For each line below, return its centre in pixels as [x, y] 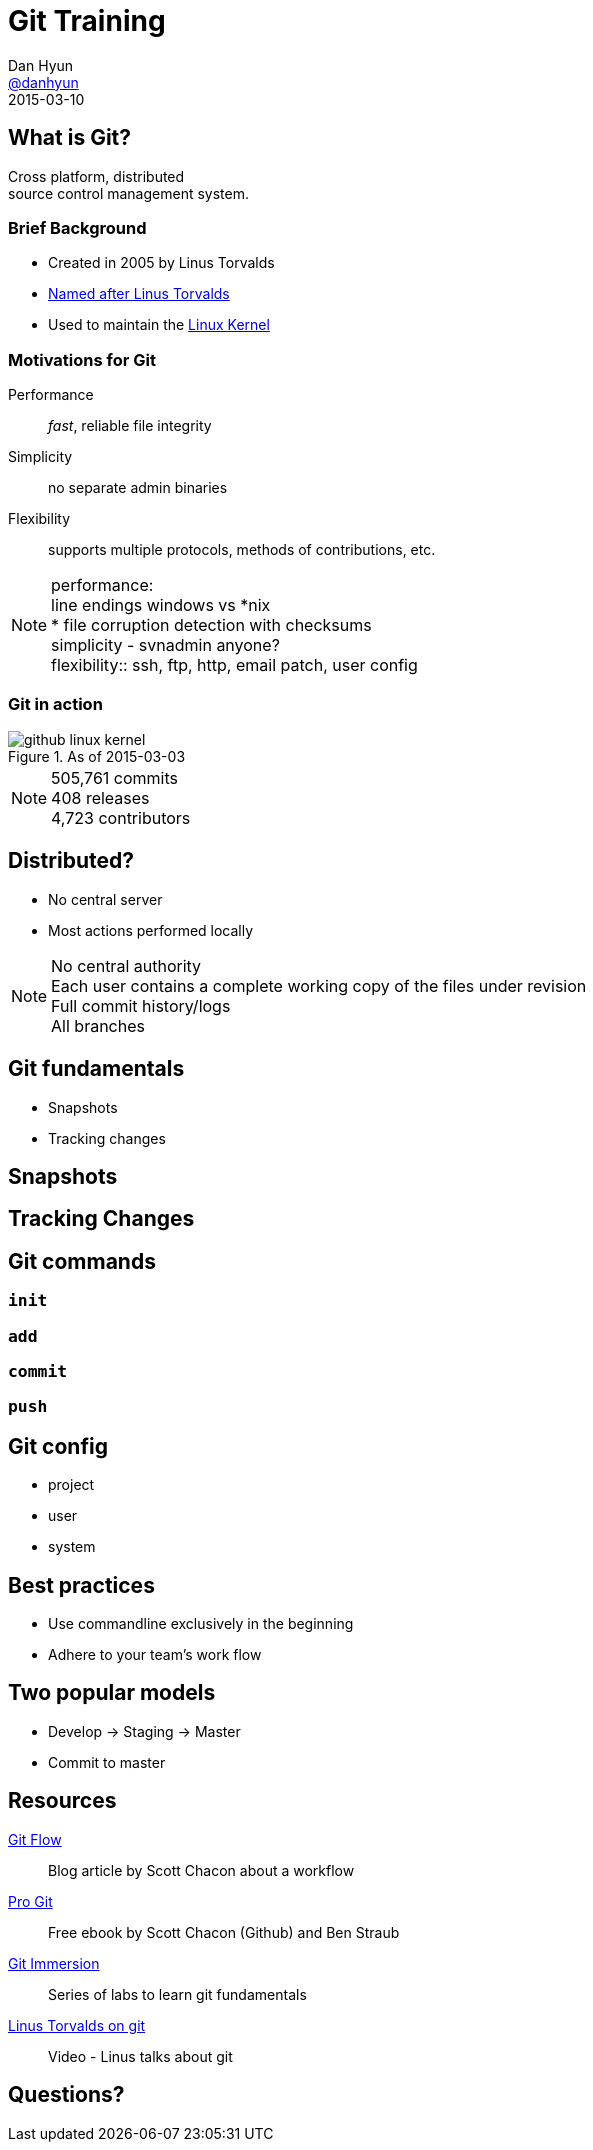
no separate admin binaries [138, 488]
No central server [105, 899]
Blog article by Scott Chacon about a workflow [201, 1870]
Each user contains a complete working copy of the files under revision [319, 985]
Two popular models [112, 1693]
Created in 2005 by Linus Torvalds [161, 263]
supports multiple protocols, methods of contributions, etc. [242, 550]
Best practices [81, 1585]
